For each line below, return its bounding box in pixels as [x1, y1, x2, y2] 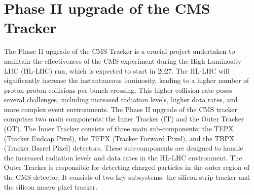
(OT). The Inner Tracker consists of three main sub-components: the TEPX [4, 123, 234, 134]
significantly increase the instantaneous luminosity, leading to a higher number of [4, 75, 249, 85]
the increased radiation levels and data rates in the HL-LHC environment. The [4, 152, 242, 162]
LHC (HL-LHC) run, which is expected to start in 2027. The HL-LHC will [4, 65, 229, 76]
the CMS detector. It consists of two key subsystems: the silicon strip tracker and [4, 172, 250, 182]
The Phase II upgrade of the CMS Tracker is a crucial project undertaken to [4, 46, 235, 56]
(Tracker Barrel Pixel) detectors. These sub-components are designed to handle [4, 143, 243, 153]
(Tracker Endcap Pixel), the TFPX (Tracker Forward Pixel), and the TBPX [4, 133, 235, 143]
